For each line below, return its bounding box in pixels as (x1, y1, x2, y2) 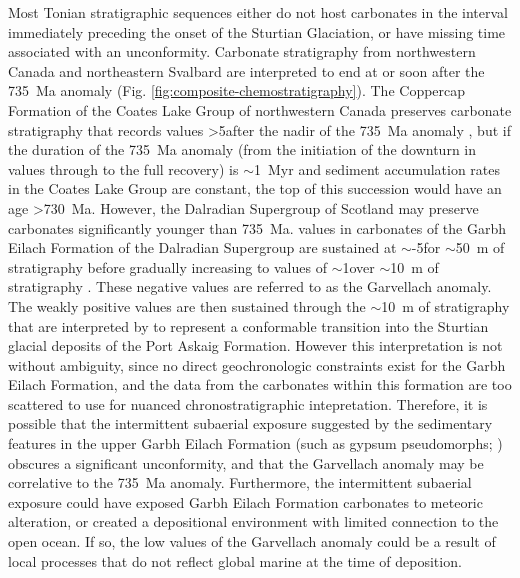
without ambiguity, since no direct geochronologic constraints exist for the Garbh (8, 354, 506, 375)
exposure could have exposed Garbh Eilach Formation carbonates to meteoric (8, 491, 483, 512)
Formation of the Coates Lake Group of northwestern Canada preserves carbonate (8, 99, 512, 120)
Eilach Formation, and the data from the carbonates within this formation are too (8, 374, 512, 395)
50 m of (455, 237, 505, 258)
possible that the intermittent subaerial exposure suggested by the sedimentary (8, 413, 493, 434)
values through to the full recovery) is (8, 158, 239, 179)
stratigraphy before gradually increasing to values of (8, 256, 327, 277)
